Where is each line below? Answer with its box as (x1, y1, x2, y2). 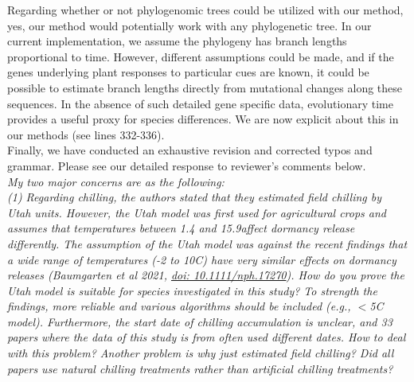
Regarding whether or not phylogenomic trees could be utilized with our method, (7, 2, 404, 18)
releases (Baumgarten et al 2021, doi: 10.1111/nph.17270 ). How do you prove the (7, 267, 404, 283)
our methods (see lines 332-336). (7, 126, 165, 142)
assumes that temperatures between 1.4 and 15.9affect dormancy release (7, 220, 355, 236)
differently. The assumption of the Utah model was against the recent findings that (7, 235, 408, 251)
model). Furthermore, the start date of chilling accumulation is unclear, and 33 (7, 313, 393, 329)
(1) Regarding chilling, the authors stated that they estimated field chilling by (7, 189, 382, 205)
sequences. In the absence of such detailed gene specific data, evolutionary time (7, 95, 393, 111)
